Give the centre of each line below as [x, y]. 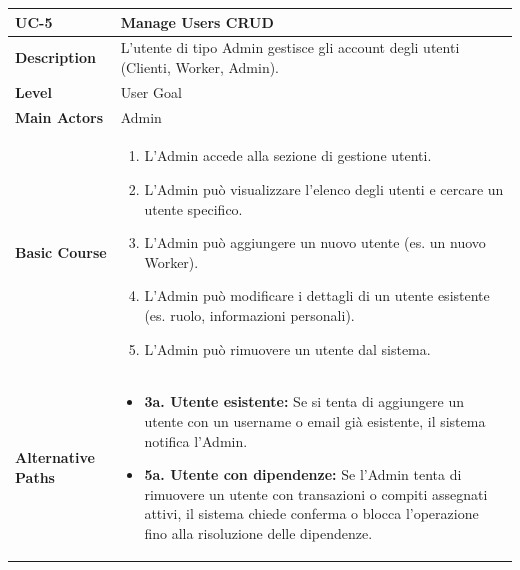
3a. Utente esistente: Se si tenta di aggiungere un [304, 401]
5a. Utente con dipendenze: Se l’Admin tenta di [303, 474]
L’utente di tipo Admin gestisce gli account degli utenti [290, 47]
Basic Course [61, 252]
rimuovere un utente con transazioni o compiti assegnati [316, 493]
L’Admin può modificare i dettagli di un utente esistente [317, 295]
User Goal [151, 91]
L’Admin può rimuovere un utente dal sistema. [287, 348]
